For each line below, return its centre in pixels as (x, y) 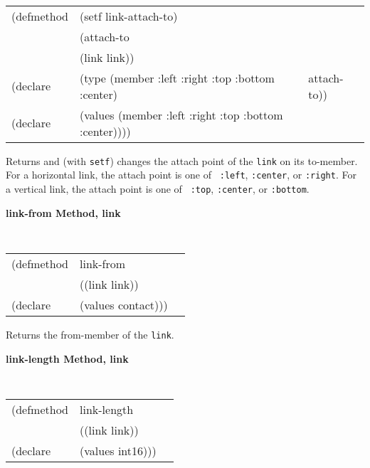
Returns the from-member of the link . (90, 334)
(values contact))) (124, 304)
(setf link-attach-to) (129, 16)
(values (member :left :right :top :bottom (181, 115)
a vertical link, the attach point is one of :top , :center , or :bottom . (158, 188)
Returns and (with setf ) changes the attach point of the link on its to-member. (182, 160)
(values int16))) (118, 450)
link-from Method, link (63, 212)
